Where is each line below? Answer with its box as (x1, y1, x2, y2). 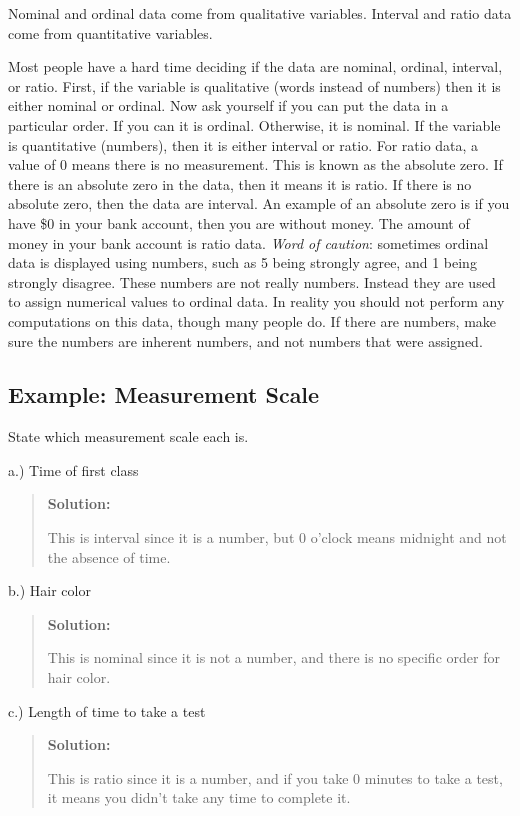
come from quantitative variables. (8, 22, 213, 43)
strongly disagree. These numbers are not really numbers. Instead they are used (8, 271, 496, 292)
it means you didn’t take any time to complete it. (47, 787, 351, 808)
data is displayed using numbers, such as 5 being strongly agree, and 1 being (8, 252, 477, 273)
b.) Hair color (8, 580, 91, 601)
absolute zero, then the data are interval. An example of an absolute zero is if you (8, 193, 510, 214)
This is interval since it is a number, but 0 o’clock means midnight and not (47, 527, 507, 548)
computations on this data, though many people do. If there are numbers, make (8, 310, 497, 331)
